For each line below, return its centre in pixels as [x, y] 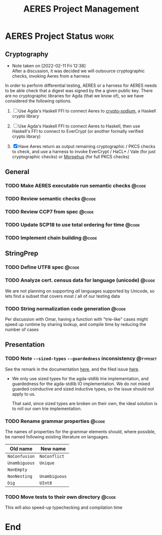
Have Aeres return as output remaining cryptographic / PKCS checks [87, 146]
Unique [47, 463]
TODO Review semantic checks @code [50, 199]
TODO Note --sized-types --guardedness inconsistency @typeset [81, 358]
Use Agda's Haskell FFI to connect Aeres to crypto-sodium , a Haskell [87, 111]
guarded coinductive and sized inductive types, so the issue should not [83, 389]
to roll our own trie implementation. [47, 408]
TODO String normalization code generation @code [66, 308]
